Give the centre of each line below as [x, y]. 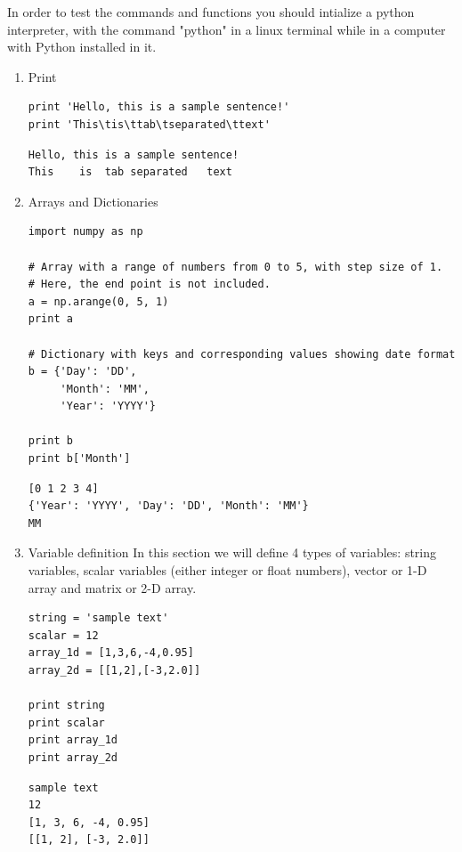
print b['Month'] [79, 459]
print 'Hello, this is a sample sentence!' [159, 107]
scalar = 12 [63, 635]
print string [66, 706]
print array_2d [73, 757]
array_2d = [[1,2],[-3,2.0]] [114, 670]
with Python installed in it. [82, 47]
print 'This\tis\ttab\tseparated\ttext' [149, 124]
